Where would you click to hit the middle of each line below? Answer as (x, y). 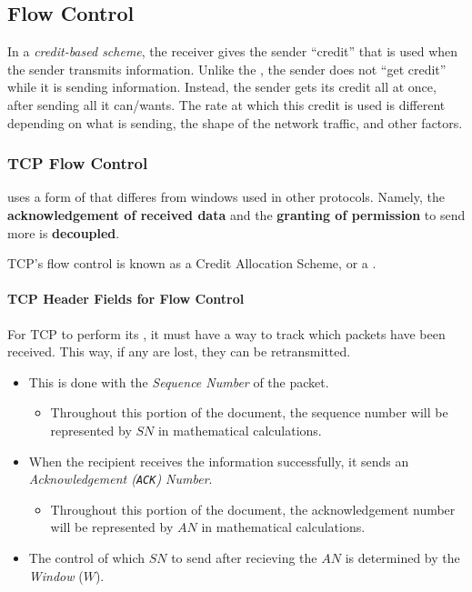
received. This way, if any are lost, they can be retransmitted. (179, 351)
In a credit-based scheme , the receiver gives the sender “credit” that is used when (233, 51)
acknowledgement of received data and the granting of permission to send (236, 214)
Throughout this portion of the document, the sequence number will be (249, 412)
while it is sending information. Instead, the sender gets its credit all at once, (222, 87)
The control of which (87, 557)
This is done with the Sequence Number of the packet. (179, 381)
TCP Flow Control (78, 163)
